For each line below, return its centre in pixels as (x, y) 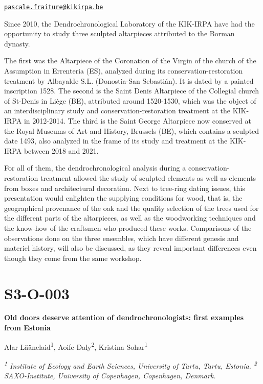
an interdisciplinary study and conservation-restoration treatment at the (117, 111)
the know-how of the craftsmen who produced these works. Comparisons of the (128, 227)
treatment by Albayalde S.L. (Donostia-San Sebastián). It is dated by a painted (129, 80)
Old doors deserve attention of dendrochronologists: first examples (124, 317)
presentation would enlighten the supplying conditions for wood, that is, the (123, 198)
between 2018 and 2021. (61, 150)
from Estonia (27, 328)
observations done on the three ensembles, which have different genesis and (122, 238)
